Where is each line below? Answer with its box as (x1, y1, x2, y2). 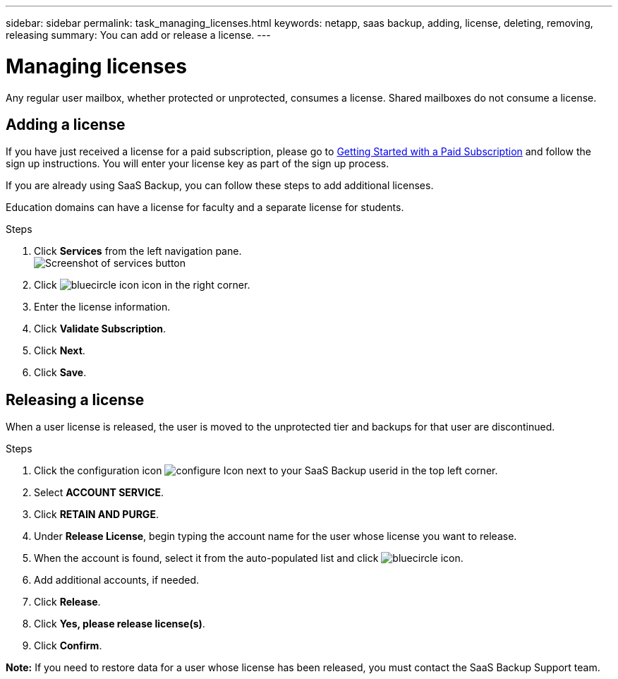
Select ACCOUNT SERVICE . (34, 486, 164, 499)
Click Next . (34, 344, 85, 357)
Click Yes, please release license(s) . (34, 618, 205, 630)
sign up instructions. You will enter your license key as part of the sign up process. (6, 157, 389, 170)
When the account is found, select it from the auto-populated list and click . (34, 552, 464, 565)
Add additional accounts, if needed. (34, 574, 200, 587)
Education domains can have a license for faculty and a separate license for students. (6, 201, 404, 214)
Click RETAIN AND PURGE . (34, 508, 159, 521)
